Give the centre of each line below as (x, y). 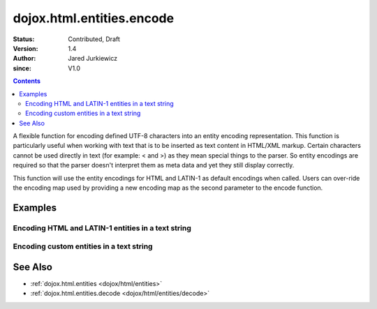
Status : (24, 39)
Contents (27, 81)
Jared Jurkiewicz (93, 59)
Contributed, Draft (94, 39)
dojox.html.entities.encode (94, 18)
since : (22, 68)
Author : (24, 59)
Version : (25, 48)
